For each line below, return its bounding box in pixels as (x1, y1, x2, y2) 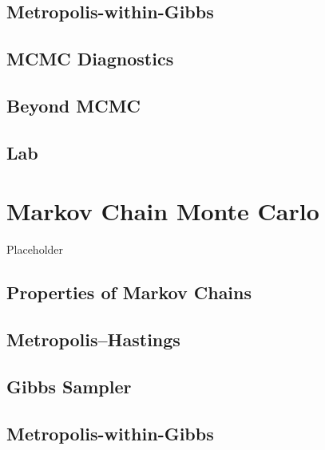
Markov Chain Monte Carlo (6, 195, 319, 227)
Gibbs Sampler (6, 373, 132, 398)
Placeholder (6, 241, 64, 258)
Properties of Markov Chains (6, 280, 252, 305)
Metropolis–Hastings (6, 327, 180, 352)
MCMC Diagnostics (6, 46, 174, 71)
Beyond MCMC (6, 93, 141, 117)
